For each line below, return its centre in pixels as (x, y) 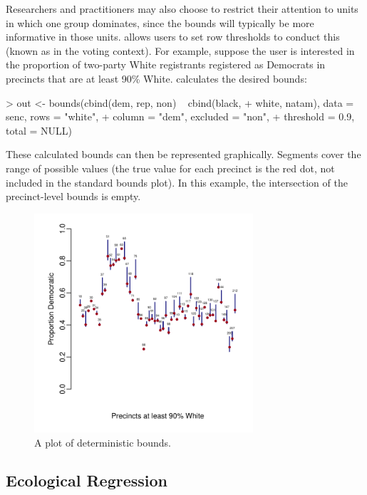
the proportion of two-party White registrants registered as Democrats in (166, 64)
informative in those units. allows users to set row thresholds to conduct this (173, 37)
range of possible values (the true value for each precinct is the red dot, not (170, 168)
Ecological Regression (87, 480)
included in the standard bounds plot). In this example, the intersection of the (177, 182)
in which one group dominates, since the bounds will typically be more (160, 22)
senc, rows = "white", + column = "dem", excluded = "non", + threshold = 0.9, (180, 116)
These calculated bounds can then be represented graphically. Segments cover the (183, 154)
